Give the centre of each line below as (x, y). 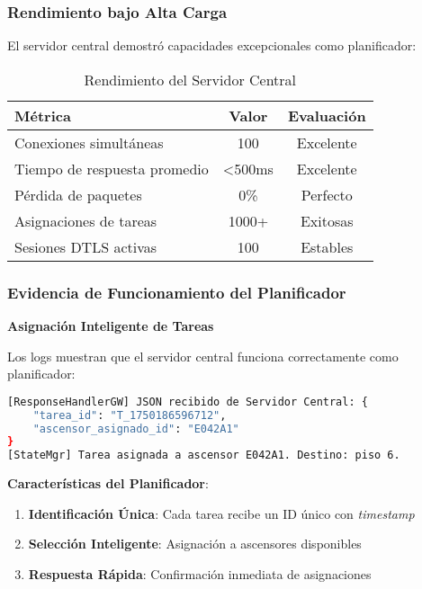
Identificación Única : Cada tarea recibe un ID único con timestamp (221, 513)
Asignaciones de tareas (86, 220)
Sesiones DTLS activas (86, 246)
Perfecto (327, 194)
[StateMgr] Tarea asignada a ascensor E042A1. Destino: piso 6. (204, 455)
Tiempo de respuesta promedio (112, 168)
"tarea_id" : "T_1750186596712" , (130, 415)
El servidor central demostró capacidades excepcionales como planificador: (212, 45)
